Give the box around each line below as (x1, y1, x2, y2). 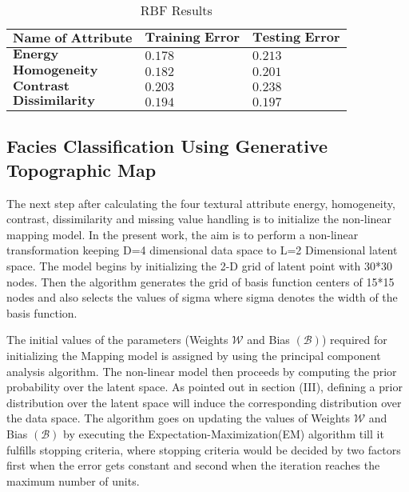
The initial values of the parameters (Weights (6, 331, 228, 348)
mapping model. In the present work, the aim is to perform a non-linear (6, 226, 359, 242)
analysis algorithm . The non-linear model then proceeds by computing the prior (6, 362, 397, 379)
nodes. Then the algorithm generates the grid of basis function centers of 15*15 (6, 273, 395, 290)
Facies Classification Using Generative (6, 134, 328, 158)
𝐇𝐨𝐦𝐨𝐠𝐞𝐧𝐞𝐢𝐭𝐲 (13, 64, 98, 77)
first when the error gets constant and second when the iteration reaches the (6, 457, 380, 474)
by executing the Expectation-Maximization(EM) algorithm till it (63, 425, 384, 442)
